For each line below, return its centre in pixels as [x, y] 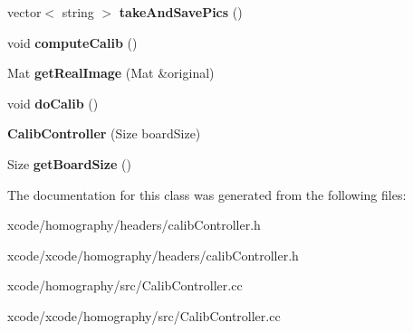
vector [24, 12]
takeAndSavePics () [181, 12]
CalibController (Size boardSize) [104, 133]
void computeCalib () [72, 42]
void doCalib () [53, 103]
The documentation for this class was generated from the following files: [207, 194]
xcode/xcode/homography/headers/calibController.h [153, 255]
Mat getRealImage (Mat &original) [111, 73]
